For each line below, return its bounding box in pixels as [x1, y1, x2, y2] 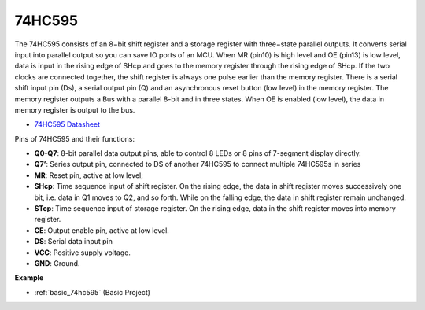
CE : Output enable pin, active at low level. [34, 225, 169, 235]
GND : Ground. [34, 258, 80, 268]
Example [14, 273, 44, 282]
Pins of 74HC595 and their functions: [14, 134, 135, 143]
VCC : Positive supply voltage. [34, 248, 131, 257]
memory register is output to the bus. [14, 105, 135, 114]
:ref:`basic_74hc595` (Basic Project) [34, 287, 151, 297]
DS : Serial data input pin [34, 237, 113, 246]
